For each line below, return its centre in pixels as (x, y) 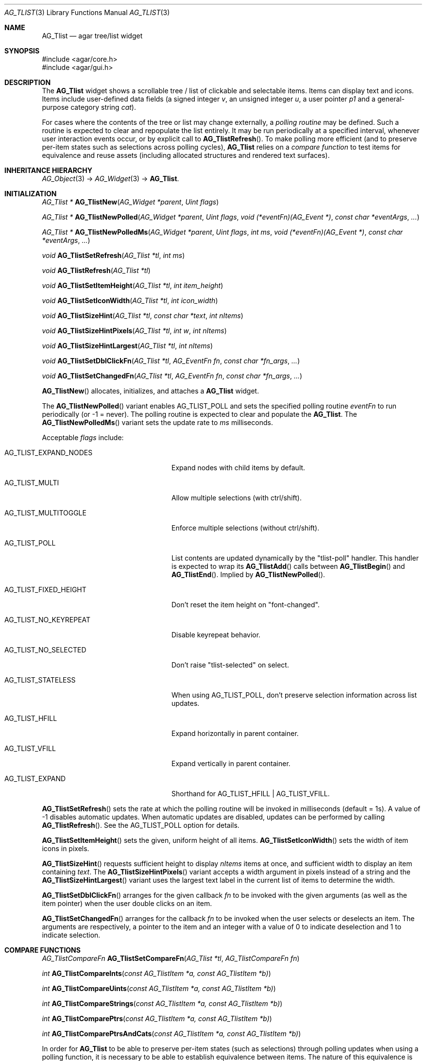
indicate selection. (71, 935)
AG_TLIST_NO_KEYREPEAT (48, 620)
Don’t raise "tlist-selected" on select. (230, 665)
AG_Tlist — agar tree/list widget (92, 36)
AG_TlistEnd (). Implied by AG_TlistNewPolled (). (248, 574)
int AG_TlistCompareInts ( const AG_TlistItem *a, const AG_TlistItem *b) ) (156, 973)
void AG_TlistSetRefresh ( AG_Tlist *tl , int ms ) (113, 255)
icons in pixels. (66, 848)
